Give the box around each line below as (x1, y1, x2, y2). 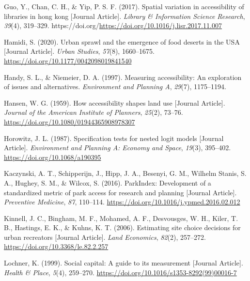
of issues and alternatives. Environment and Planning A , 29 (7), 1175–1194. (4, 81, 226, 92)
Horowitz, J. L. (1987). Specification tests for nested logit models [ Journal (4, 133, 224, 143)
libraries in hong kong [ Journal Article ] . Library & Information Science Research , (4, 11, 245, 21)
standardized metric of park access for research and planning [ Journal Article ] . (4, 187, 237, 197)
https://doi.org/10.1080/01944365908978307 (4, 116, 135, 126)
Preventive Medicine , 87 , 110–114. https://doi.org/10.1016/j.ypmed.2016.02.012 (4, 197, 240, 207)
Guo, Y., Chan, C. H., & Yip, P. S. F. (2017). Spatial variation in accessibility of (4, 1, 244, 11)
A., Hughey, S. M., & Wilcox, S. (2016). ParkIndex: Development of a (4, 177, 211, 187)
